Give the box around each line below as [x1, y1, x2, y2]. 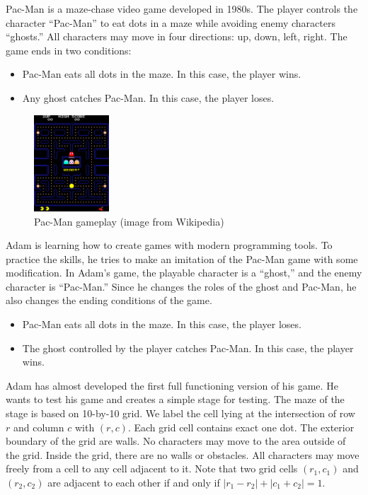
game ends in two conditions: [6, 42, 132, 57]
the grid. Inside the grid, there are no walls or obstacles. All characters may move [6, 447, 360, 462]
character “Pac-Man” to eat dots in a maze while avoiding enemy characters [6, 15, 335, 30]
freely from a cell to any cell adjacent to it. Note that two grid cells [6, 461, 298, 476]
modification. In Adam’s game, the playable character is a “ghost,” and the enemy [6, 265, 362, 280]
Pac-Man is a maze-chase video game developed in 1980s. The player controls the [6, 1, 358, 16]
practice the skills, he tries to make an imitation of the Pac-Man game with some [6, 251, 358, 266]
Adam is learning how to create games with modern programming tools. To [6, 238, 333, 252]
